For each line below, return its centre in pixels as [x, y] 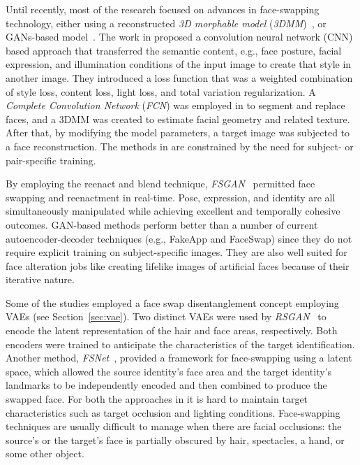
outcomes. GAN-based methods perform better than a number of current [162, 224]
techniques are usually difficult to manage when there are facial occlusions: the [174, 426]
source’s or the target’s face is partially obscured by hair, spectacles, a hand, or [175, 439]
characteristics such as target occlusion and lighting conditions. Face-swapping [173, 412]
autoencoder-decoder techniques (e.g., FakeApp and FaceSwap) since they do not [179, 238]
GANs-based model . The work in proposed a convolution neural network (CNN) [179, 37]
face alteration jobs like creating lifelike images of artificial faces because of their [178, 265]
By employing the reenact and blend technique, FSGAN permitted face [160, 184]
